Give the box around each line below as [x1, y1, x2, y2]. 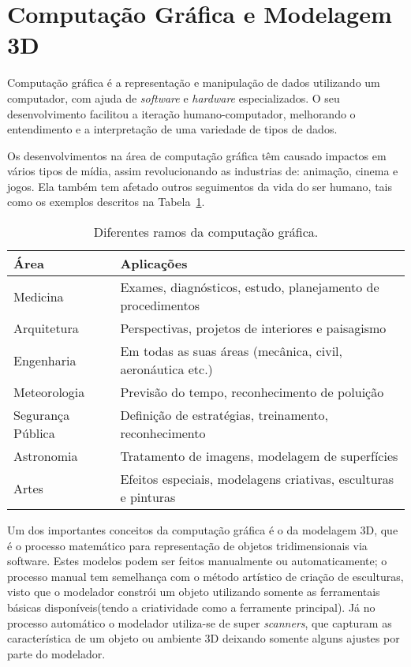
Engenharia [13, 350, 77, 369]
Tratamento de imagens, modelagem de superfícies [120, 447, 398, 466]
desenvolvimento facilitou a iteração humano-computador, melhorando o [7, 105, 356, 122]
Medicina [13, 287, 64, 305]
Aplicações [120, 254, 188, 273]
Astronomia [13, 447, 78, 466]
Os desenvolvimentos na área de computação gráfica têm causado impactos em [7, 147, 387, 163]
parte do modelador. [7, 645, 106, 661]
